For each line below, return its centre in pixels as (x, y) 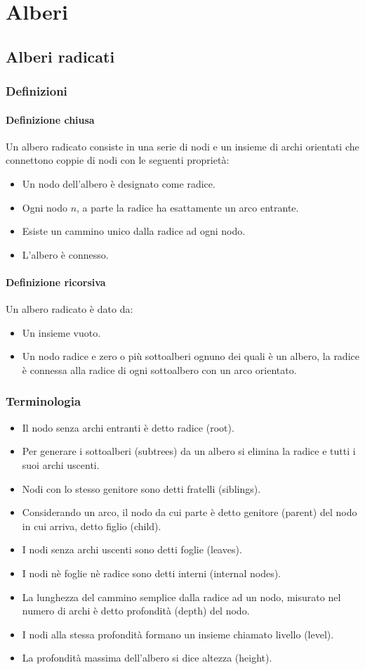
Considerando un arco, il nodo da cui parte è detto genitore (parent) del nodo (190, 512)
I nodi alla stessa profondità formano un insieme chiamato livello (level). (178, 634)
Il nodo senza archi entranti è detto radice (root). (128, 427)
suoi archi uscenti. (61, 464)
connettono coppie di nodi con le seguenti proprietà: (118, 160)
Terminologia (44, 401)
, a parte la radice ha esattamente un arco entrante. (188, 207)
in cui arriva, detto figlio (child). (92, 526)
